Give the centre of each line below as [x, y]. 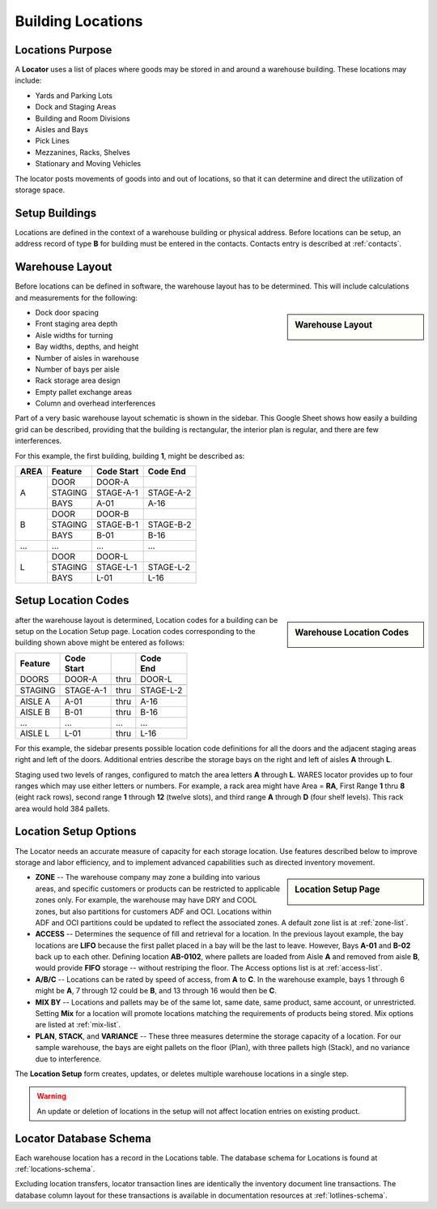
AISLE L [35, 733]
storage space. [40, 190]
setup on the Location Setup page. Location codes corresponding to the [135, 631]
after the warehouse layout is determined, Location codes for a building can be [146, 620]
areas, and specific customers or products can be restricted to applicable [158, 889]
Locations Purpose [64, 50]
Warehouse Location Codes [352, 632]
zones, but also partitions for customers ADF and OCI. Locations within [153, 911]
